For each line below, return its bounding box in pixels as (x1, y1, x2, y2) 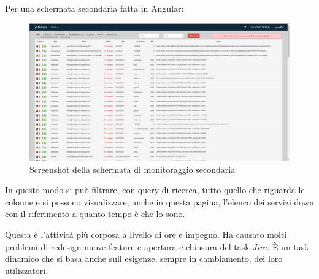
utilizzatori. (5, 264, 48, 277)
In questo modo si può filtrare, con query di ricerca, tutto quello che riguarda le (5, 183, 305, 196)
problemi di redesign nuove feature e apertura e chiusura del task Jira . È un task (5, 240, 309, 253)
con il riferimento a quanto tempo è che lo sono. (5, 207, 185, 220)
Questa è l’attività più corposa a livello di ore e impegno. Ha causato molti (5, 227, 287, 240)
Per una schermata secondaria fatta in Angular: (5, 2, 184, 14)
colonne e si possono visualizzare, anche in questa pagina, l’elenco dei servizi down (5, 195, 314, 208)
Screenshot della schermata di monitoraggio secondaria (29, 162, 236, 175)
